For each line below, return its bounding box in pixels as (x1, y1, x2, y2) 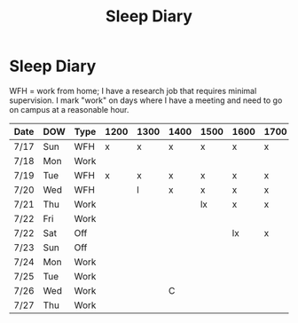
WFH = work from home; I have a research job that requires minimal (9, 85, 257, 96)
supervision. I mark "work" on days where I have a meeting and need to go (9, 95, 283, 106)
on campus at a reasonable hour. (9, 104, 129, 114)
